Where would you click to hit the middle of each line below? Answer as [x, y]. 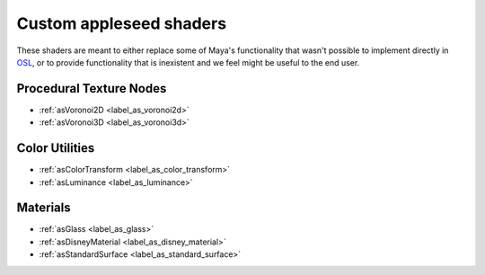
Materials [44, 208]
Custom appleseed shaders [122, 23]
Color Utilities [56, 148]
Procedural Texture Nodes [92, 89]
